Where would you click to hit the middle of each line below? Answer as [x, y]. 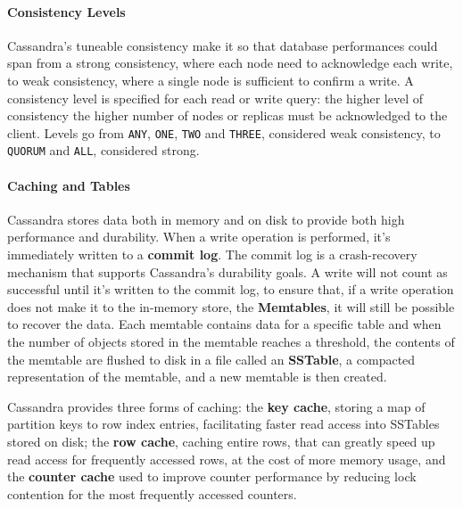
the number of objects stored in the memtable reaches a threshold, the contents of [231, 342]
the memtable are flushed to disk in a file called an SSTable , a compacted [211, 359]
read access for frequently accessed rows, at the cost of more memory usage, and [227, 459]
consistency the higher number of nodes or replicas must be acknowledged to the [227, 115]
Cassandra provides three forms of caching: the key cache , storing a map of [216, 406]
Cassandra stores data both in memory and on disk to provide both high [206, 219]
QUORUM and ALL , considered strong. [103, 150]
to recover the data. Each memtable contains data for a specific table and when [224, 324]
